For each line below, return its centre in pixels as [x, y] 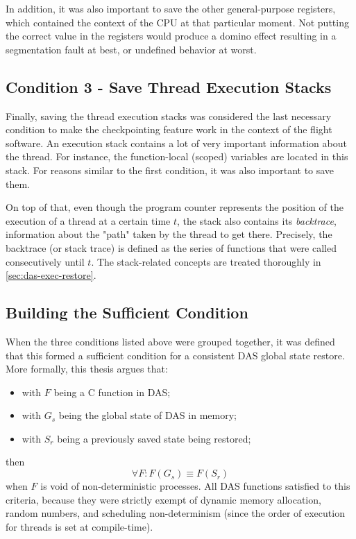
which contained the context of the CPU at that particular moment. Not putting [177, 22]
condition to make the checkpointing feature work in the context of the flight [169, 129]
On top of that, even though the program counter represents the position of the [175, 207]
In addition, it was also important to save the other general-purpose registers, [171, 8]
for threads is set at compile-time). [79, 526]
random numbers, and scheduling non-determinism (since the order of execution [175, 513]
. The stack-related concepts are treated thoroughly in [206, 261]
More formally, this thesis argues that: [87, 369]
